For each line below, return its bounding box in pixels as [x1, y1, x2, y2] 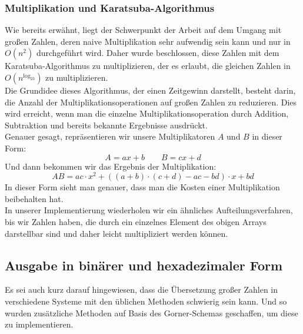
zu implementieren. [5, 318, 74, 330]
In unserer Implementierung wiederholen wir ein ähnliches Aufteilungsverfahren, [5, 204, 293, 216]
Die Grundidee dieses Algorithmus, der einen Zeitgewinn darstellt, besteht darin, [5, 84, 296, 96]
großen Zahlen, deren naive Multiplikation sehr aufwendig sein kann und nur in [5, 35, 291, 47]
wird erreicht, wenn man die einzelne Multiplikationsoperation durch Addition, [5, 107, 289, 120]
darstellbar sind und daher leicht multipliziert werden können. [5, 227, 228, 239]
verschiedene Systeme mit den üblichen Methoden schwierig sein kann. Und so [5, 295, 287, 307]
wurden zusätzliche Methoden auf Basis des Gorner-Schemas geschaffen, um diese [5, 306, 298, 319]
